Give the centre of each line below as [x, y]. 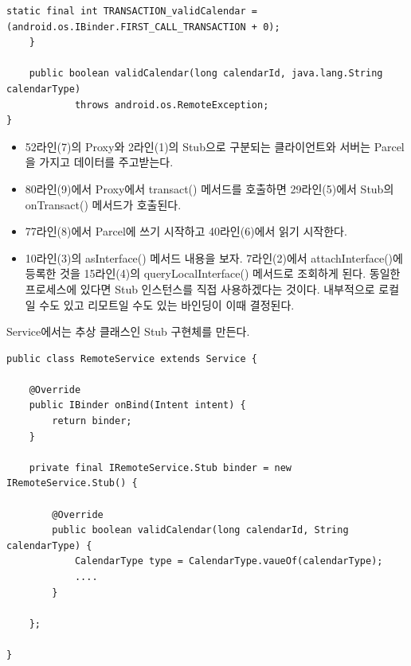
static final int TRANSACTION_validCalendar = [132, 11]
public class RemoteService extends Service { [132, 358]
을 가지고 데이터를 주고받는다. [99, 162]
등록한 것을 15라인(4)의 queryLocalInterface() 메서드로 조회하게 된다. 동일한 [213, 273]
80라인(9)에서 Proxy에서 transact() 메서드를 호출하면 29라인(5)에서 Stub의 [209, 188]
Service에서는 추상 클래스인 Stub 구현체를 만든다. [128, 331]
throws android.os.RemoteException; [172, 105]
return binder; [92, 421]
